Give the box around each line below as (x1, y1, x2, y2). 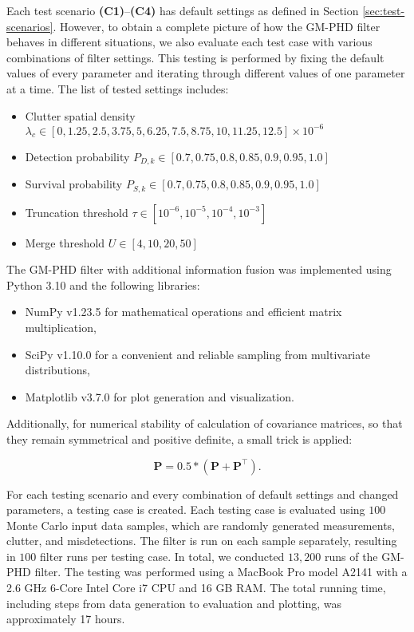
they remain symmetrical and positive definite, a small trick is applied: (6, 430, 353, 447)
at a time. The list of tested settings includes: (6, 80, 229, 97)
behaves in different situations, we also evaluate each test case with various (6, 34, 373, 50)
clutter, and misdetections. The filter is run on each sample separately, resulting (6, 532, 397, 549)
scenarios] (6, 18, 53, 34)
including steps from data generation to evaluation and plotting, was (6, 594, 341, 611)
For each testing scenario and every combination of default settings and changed (6, 485, 399, 502)
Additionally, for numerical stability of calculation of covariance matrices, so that (6, 415, 403, 432)
